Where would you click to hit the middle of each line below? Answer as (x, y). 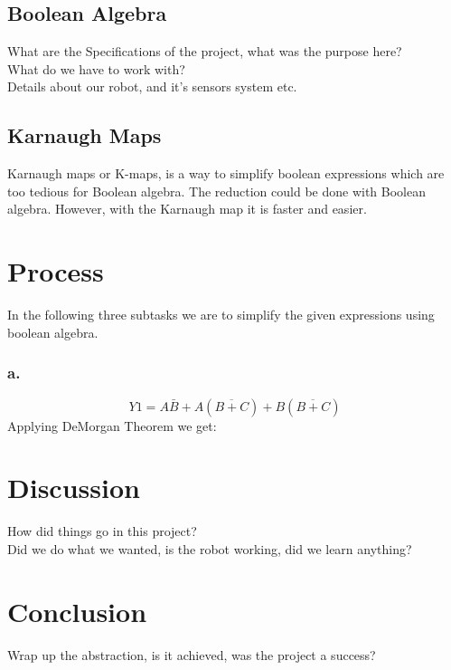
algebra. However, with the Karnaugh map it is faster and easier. (187, 209)
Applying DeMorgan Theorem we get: (112, 425)
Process (56, 271)
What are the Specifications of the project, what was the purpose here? (205, 51)
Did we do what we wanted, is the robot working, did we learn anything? (210, 548)
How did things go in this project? (102, 531)
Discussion (74, 488)
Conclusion (77, 611)
